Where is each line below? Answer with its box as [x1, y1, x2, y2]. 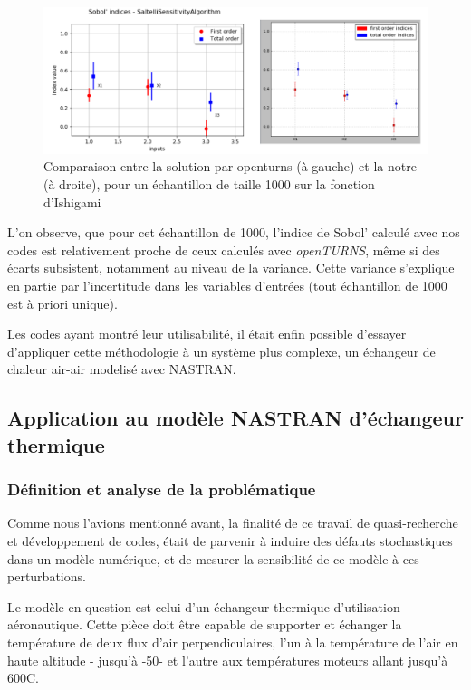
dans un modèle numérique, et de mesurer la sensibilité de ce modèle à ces [7, 549, 419, 568]
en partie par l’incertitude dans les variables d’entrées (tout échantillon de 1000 [7, 276, 447, 295]
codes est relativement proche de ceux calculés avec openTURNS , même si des [7, 240, 440, 259]
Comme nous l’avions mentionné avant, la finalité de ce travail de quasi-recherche [7, 513, 458, 532]
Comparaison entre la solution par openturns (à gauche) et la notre [43, 157, 417, 176]
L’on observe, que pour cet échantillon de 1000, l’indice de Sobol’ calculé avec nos [7, 223, 460, 242]
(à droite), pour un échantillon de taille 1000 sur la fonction [43, 175, 375, 194]
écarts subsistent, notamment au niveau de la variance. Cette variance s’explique [7, 258, 455, 277]
